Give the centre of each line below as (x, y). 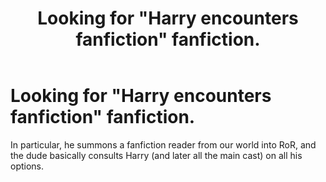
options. (27, 166)
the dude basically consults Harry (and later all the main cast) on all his (156, 155)
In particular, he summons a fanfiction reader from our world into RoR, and (163, 144)
